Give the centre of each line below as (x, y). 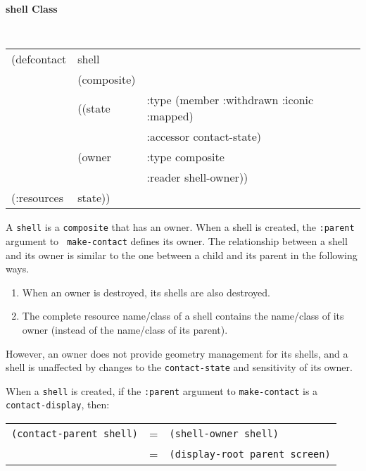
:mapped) (170, 116)
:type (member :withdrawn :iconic (230, 100)
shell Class (32, 8)
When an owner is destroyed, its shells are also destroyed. (146, 292)
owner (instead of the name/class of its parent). (125, 329)
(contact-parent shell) (75, 433)
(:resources (38, 198)
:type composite (185, 157)
